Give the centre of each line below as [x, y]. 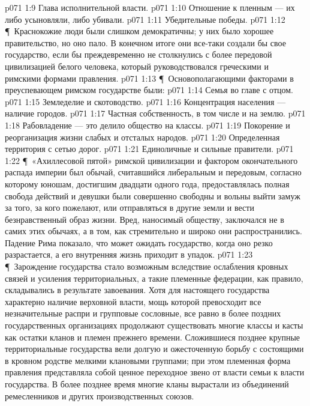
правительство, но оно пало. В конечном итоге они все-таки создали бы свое [145, 42]
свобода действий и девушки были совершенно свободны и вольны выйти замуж [153, 195]
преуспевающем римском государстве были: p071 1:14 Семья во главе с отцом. [149, 90]
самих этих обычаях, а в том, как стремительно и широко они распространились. [154, 231]
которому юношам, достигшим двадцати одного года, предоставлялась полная [147, 183]
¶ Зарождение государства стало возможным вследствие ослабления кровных [147, 266]
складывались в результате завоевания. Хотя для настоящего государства [137, 290]
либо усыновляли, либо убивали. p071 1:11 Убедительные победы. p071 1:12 [145, 19]
